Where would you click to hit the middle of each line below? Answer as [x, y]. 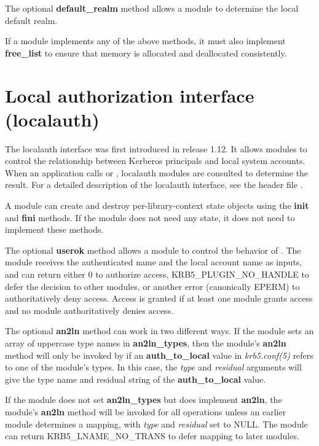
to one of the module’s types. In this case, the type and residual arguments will [153, 367]
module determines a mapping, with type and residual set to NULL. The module [156, 424]
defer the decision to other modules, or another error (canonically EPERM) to [152, 286]
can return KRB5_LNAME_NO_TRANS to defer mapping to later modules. [152, 436]
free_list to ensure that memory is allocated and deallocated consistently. [146, 53]
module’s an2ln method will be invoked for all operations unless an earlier [146, 411]
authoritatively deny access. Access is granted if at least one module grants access [159, 298]
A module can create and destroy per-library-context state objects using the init [157, 205]
